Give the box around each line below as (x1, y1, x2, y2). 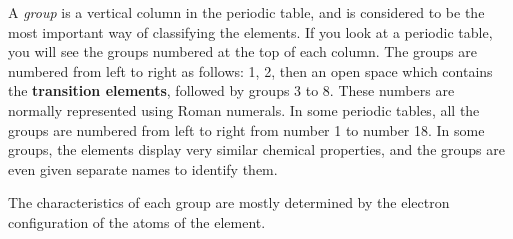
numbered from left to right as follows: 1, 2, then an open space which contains (8, 60, 493, 81)
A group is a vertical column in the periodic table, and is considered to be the (8, 2, 485, 22)
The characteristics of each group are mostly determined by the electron (8, 192, 450, 213)
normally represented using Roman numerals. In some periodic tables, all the (8, 99, 480, 120)
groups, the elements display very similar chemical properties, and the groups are (8, 139, 505, 160)
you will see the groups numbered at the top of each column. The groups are (8, 41, 477, 62)
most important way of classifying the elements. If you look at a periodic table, (8, 21, 493, 42)
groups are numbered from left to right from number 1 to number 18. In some (8, 119, 485, 140)
